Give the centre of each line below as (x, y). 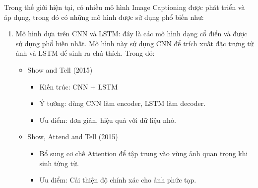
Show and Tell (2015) (60, 69)
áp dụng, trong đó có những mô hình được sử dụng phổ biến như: (104, 17)
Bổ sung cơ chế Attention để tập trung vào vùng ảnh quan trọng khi (144, 153)
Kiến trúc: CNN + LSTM (79, 86)
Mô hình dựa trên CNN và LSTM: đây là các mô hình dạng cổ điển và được (131, 34)
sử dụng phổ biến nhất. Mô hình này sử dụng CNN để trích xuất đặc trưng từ (135, 43)
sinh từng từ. (59, 163)
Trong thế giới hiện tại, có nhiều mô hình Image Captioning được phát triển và (125, 7)
